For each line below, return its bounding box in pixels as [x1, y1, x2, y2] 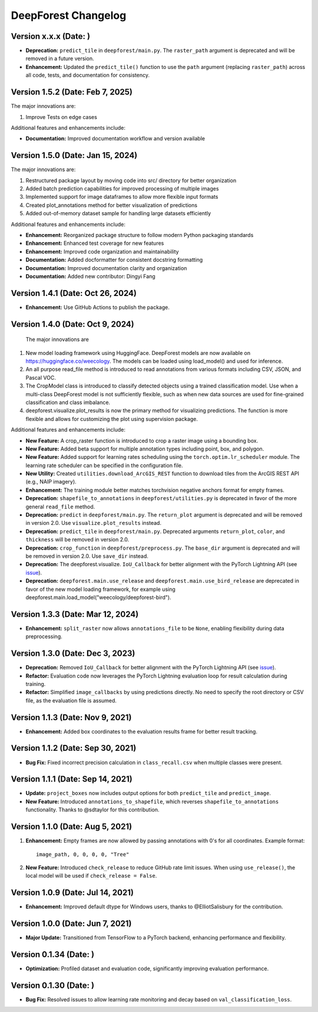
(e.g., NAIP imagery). [25, 478, 77, 485]
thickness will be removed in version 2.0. [25, 536, 130, 543]
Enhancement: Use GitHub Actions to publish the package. [25, 304, 170, 311]
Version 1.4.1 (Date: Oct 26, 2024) [11, 288, 137, 298]
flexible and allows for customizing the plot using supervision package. [25, 415, 198, 422]
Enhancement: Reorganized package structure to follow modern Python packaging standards [25, 231, 254, 238]
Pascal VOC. [25, 374, 56, 381]
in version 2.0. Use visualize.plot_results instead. [25, 520, 162, 527]
